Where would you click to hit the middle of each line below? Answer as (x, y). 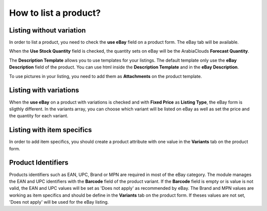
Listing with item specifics (51, 130)
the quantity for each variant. (39, 116)
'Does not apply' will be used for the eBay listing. (59, 202)
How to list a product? (55, 13)
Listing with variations (44, 90)
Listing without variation (47, 30)
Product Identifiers (39, 163)
